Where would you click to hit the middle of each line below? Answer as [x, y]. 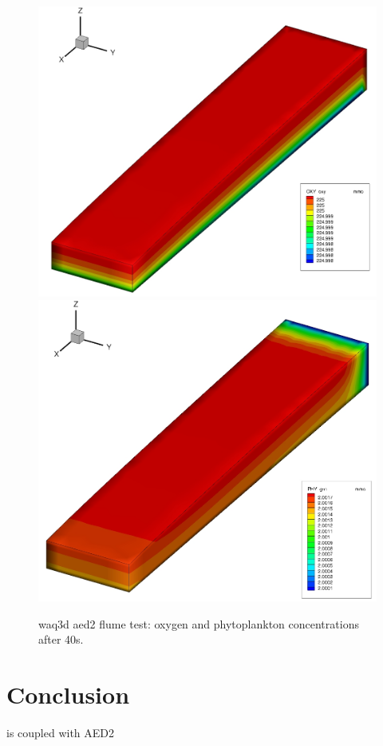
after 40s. [61, 639]
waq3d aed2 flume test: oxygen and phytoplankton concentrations [199, 623]
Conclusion [68, 694]
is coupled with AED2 [61, 732]
